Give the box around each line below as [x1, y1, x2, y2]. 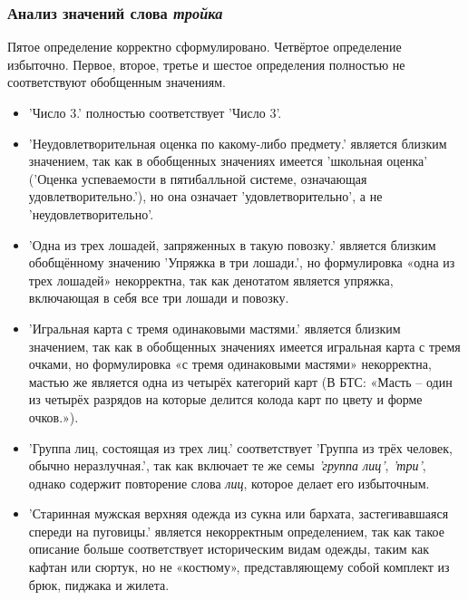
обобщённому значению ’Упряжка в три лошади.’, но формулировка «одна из [28, 253, 455, 272]
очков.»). [28, 407, 79, 426]
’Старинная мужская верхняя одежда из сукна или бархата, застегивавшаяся [28, 504, 449, 523]
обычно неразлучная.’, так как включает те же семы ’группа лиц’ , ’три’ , [28, 456, 426, 475]
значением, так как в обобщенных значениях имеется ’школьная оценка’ [28, 151, 428, 170]
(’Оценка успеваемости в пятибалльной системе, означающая [28, 169, 367, 188]
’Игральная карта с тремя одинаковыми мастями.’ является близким [28, 318, 401, 337]
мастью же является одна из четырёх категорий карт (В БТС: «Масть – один [28, 372, 453, 391]
